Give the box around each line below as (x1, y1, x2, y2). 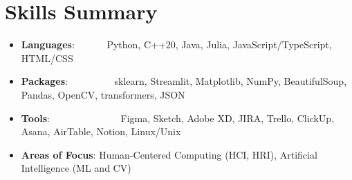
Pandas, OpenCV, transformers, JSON (21, 87, 185, 101)
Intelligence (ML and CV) (21, 161, 131, 175)
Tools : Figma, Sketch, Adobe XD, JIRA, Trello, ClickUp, (21, 110, 335, 125)
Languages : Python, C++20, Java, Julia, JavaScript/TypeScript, (21, 37, 332, 52)
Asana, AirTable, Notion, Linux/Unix (21, 124, 181, 139)
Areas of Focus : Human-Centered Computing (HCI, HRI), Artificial (21, 147, 317, 161)
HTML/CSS (21, 50, 73, 65)
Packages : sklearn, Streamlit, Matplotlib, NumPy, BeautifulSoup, (21, 74, 347, 88)
